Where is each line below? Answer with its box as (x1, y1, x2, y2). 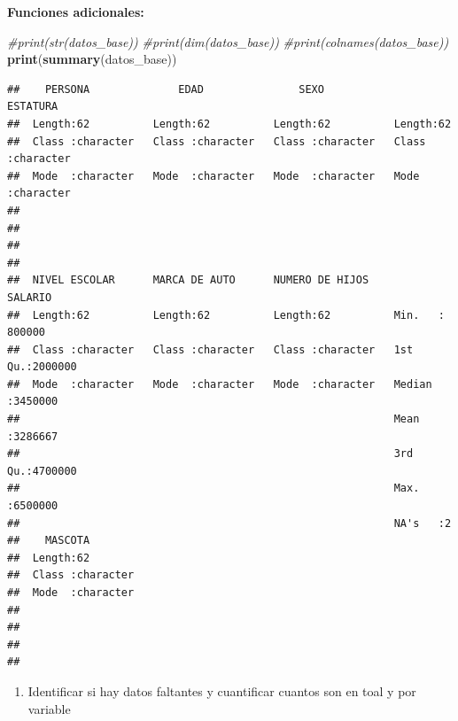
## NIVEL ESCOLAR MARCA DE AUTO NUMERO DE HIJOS (7, 274, 369, 287)
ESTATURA (7, 100, 58, 113)
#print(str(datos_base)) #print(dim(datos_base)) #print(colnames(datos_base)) (7, 32, 449, 50)
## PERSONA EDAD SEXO (7, 82, 324, 96)
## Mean (7, 413, 420, 426)
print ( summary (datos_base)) (7, 50, 177, 68)
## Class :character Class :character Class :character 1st (7, 343, 414, 356)
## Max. (7, 482, 420, 495)
